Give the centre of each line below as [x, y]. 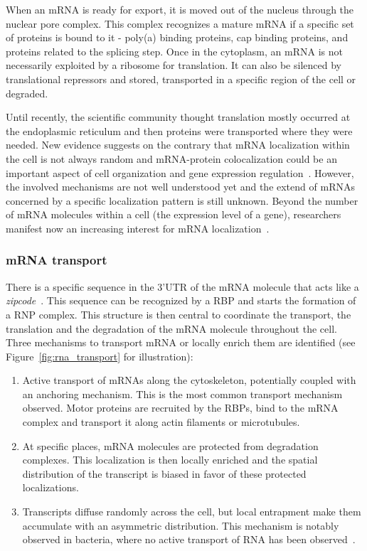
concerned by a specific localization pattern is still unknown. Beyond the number [182, 200]
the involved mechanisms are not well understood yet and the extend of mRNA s [180, 187]
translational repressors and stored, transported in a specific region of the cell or [181, 79]
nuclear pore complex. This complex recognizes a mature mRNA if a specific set [180, 23]
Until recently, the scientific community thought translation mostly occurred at [178, 117]
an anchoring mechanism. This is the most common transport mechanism [182, 394]
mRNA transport [57, 260]
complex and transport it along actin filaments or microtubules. [161, 422]
